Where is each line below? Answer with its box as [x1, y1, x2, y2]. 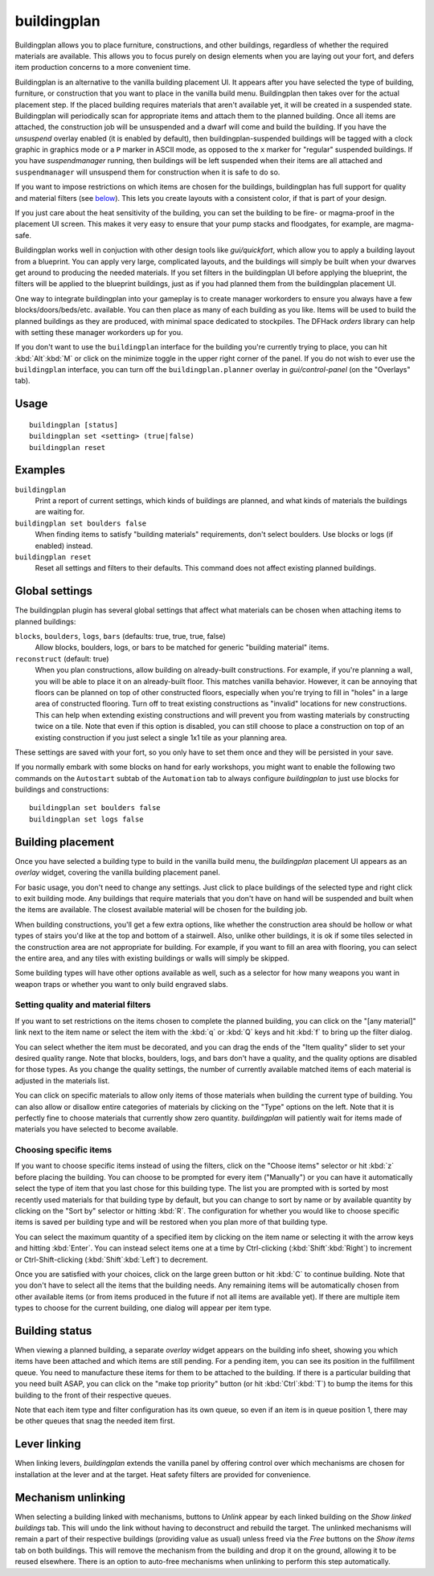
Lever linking [14, 1437, 81, 1451]
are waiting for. [35, 507, 85, 517]
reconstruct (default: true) [14, 653, 109, 663]
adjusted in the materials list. [14, 1075, 110, 1085]
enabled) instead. [35, 541, 93, 551]
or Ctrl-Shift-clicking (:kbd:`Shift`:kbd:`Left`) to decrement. [14, 1255, 208, 1264]
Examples [14, 463, 66, 477]
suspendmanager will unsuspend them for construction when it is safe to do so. [14, 167, 280, 177]
